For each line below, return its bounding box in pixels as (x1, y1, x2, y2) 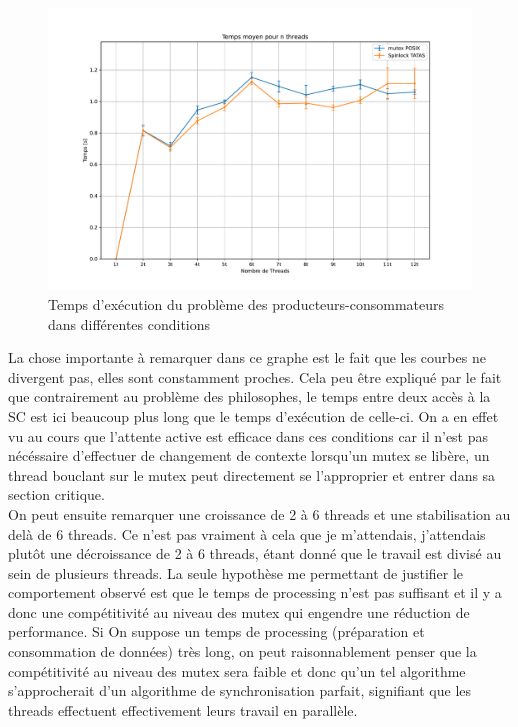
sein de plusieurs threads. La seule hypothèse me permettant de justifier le (8, 562, 464, 583)
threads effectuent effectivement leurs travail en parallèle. (8, 699, 358, 720)
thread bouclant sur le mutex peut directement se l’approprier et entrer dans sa (8, 464, 496, 485)
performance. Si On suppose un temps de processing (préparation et (8, 621, 425, 642)
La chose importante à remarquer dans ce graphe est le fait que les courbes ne (8, 347, 486, 368)
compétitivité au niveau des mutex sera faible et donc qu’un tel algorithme (8, 660, 466, 681)
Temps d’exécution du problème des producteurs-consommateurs (48, 293, 445, 314)
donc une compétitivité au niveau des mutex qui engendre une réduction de (8, 601, 470, 622)
